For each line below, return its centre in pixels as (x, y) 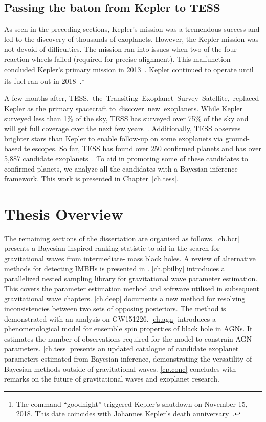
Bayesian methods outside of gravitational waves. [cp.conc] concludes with (120, 368)
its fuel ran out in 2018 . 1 (45, 80)
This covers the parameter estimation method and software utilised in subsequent (132, 288)
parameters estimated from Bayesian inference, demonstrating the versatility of (128, 359)
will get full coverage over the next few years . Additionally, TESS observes (123, 128)
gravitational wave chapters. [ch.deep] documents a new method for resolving (125, 298)
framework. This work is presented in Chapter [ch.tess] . (91, 178)
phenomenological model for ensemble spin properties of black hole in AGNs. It (128, 329)
